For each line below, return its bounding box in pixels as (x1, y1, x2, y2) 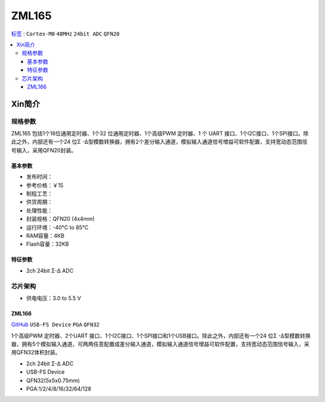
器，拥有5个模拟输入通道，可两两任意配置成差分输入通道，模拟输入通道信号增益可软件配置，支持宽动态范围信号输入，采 (11, 341, 310, 348)
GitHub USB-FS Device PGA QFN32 (11, 321, 100, 328)
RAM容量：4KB (26, 232, 64, 239)
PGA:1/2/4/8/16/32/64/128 (26, 385, 91, 392)
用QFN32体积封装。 (11, 349, 61, 356)
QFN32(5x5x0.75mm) (26, 377, 80, 384)
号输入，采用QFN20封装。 (11, 146, 76, 153)
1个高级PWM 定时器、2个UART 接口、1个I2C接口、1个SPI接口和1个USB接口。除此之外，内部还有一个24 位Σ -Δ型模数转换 (11, 332, 311, 339)
